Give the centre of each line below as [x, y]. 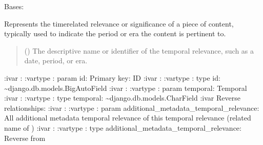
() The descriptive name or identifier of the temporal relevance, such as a [139, 50]
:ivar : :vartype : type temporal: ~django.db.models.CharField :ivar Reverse [122, 98]
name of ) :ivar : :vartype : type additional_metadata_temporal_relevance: [123, 127]
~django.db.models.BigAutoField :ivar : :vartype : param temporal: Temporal [126, 88]
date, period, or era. [56, 61]
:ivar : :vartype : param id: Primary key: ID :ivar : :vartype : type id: [112, 77]
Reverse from [25, 138]
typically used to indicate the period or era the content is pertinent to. [115, 33]
